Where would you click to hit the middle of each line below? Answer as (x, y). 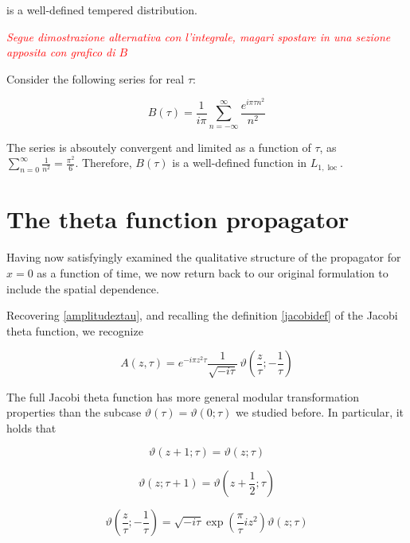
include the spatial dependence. (83, 288)
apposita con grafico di (61, 52)
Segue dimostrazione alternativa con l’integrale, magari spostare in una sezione (199, 36)
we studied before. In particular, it (320, 412)
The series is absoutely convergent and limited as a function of (159, 147)
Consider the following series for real (96, 78)
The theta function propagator (178, 219)
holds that (31, 427)
